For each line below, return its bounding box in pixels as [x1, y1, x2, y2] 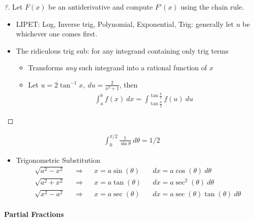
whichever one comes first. [16, 28, 97, 39]
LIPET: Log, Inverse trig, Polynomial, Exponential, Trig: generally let [16, 18, 234, 29]
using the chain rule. [180, 2, 244, 12]
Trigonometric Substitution [16, 154, 101, 165]
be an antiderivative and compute [48, 2, 153, 12]
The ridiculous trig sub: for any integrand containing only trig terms [16, 45, 229, 56]
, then [119, 79, 138, 90]
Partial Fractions [4, 209, 64, 219]
